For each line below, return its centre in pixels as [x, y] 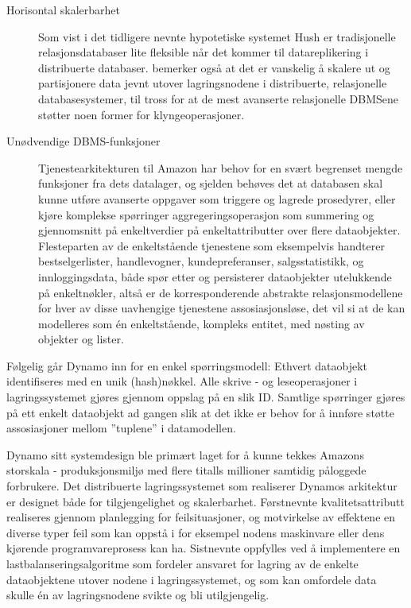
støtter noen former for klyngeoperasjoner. [142, 114]
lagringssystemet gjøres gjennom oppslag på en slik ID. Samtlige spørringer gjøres [206, 397]
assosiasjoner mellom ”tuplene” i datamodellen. [121, 428]
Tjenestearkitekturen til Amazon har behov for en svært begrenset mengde [221, 167]
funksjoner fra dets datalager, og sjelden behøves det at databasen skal [211, 183]
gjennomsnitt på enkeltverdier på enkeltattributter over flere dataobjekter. [219, 230]
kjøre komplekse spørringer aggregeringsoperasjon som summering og [206, 214]
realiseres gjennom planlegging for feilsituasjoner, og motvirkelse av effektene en [201, 517]
